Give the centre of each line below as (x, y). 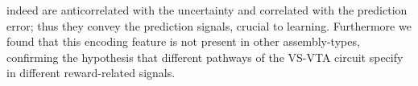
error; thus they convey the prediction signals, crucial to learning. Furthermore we (209, 25)
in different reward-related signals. (91, 73)
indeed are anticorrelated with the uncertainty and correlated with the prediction (207, 10)
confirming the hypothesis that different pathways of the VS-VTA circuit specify (205, 57)
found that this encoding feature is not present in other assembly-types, (183, 41)
